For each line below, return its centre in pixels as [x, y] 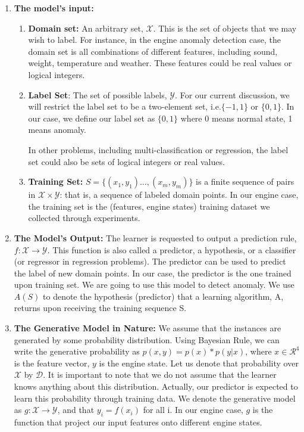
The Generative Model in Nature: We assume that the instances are [148, 328]
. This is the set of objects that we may [225, 28]
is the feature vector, [52, 363]
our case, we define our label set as [92, 118]
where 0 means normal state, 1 [236, 118]
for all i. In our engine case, [193, 410]
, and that [76, 410]
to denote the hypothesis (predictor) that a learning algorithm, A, [163, 296]
